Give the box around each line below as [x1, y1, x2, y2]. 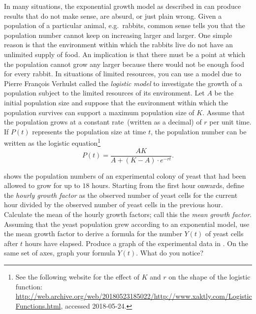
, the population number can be [151, 126, 247, 136]
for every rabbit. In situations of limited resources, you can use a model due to [4, 68, 241, 79]
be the [214, 88, 234, 98]
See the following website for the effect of [15, 271, 140, 282]
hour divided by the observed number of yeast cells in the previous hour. [4, 199, 223, 210]
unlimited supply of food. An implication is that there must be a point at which [4, 49, 245, 59]
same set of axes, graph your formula [4, 248, 115, 258]
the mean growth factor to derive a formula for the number [4, 228, 182, 239]
